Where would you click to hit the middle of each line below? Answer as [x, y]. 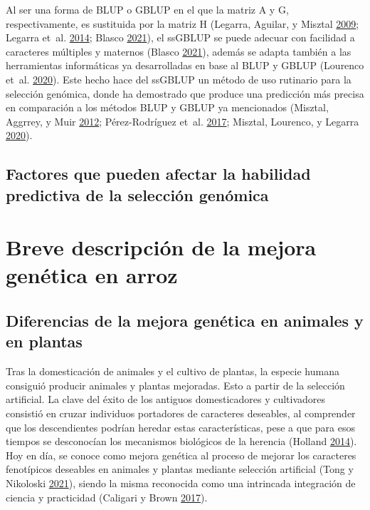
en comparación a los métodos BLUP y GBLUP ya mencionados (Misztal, [167, 107]
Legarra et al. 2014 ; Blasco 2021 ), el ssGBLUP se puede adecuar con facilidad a [180, 37]
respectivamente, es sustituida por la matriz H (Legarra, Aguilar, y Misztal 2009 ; [183, 23]
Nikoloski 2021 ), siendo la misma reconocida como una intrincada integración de [181, 483]
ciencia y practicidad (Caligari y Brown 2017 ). [107, 497]
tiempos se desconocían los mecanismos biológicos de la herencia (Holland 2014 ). [181, 441]
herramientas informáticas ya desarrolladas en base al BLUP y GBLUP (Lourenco [185, 65]
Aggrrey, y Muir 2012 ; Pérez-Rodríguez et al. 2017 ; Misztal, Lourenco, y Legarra [183, 121]
